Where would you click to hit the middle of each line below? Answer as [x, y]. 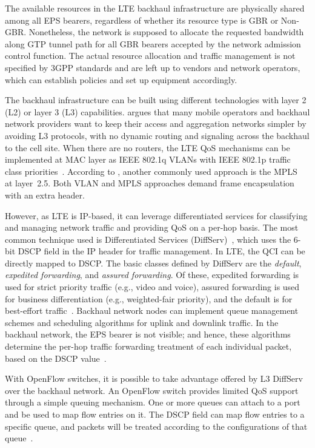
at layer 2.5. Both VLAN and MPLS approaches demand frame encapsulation [150, 183]
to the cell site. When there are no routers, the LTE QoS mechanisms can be [148, 147]
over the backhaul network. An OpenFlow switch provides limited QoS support [152, 390]
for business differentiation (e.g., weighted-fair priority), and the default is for [149, 298]
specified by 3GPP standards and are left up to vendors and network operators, [153, 67]
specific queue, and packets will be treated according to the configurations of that [156, 426]
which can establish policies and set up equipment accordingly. [121, 79]
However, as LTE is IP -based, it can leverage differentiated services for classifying [156, 215]
